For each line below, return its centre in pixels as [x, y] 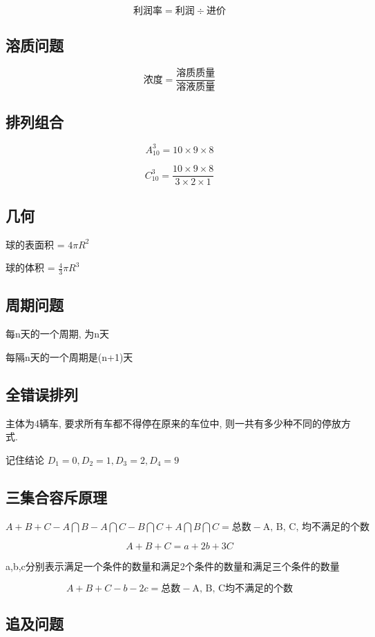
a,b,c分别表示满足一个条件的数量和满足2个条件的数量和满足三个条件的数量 [173, 566]
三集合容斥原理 [56, 497]
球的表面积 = [35, 244]
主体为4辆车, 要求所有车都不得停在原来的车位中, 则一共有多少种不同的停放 [174, 423]
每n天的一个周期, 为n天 [58, 334]
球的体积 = [30, 267]
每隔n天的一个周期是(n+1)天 [69, 356]
